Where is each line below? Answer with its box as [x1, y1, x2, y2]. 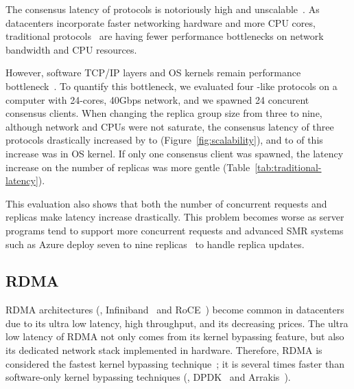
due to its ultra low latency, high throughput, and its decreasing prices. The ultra [5, 315, 349, 330]
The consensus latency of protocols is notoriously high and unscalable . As [5, 2, 320, 16]
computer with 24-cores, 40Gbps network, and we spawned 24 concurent [5, 92, 309, 107]
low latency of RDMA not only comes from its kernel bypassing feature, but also [5, 329, 344, 344]
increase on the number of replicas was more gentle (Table [5, 159, 250, 174]
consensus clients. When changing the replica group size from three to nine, [5, 106, 322, 120]
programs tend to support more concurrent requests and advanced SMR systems [5, 223, 344, 237]
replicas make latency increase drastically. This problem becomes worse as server [5, 210, 344, 224]
